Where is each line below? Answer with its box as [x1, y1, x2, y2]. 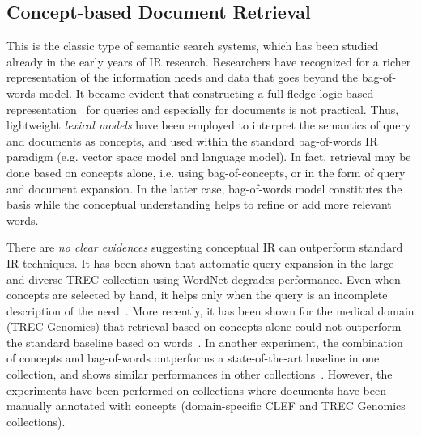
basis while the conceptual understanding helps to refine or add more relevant [6, 196, 392, 213]
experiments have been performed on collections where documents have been [6, 381, 386, 398]
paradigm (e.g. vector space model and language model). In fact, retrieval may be [6, 148, 411, 165]
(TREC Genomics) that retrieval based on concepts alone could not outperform [6, 318, 402, 335]
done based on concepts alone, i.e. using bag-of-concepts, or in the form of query [6, 163, 406, 180]
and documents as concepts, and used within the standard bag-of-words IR [6, 132, 378, 149]
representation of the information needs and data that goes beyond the [6, 69, 358, 86]
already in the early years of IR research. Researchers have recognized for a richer [6, 53, 411, 70]
